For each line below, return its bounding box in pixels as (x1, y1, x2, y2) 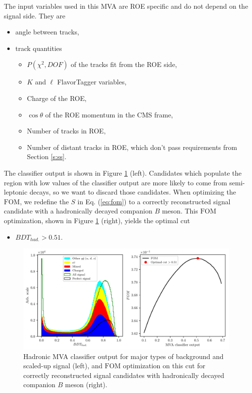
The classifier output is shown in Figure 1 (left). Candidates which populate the (4, 167, 242, 178)
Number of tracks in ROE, (27, 126, 106, 136)
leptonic (4, 187, 28, 197)
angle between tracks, (15, 27, 79, 37)
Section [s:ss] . (27, 151, 67, 162)
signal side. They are (4, 10, 66, 20)
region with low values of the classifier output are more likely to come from (4, 177, 227, 187)
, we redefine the (19, 196, 69, 206)
